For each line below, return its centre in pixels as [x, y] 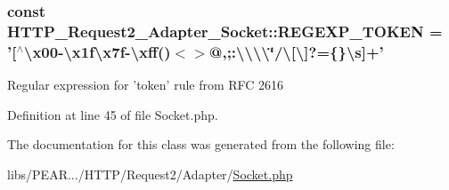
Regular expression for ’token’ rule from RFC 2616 [146, 85]
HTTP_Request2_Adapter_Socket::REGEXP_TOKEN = [225, 31]
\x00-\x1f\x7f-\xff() [97, 51]
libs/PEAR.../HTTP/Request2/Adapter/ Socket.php [150, 174]
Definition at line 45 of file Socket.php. [113, 114]
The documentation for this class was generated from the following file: [201, 144]
